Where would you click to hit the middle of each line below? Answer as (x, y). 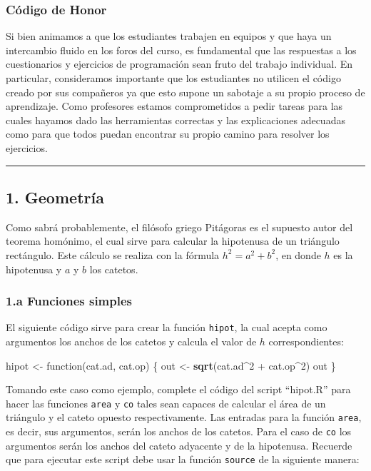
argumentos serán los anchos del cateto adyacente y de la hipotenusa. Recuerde (179, 445)
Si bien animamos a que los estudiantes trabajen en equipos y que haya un (169, 36)
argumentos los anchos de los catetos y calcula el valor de (131, 341)
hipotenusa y (34, 269)
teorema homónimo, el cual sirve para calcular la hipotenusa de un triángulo (173, 241)
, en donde (298, 254)
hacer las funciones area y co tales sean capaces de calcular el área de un (166, 403)
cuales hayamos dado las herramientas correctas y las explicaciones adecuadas (176, 120)
